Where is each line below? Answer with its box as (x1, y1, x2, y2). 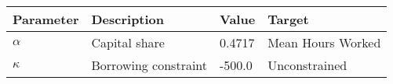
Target (267, 10, 309, 28)
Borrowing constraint (91, 56, 208, 74)
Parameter (13, 10, 79, 28)
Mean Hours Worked (267, 33, 381, 51)
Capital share (91, 33, 165, 51)
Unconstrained (267, 56, 348, 74)
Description (91, 10, 165, 28)
